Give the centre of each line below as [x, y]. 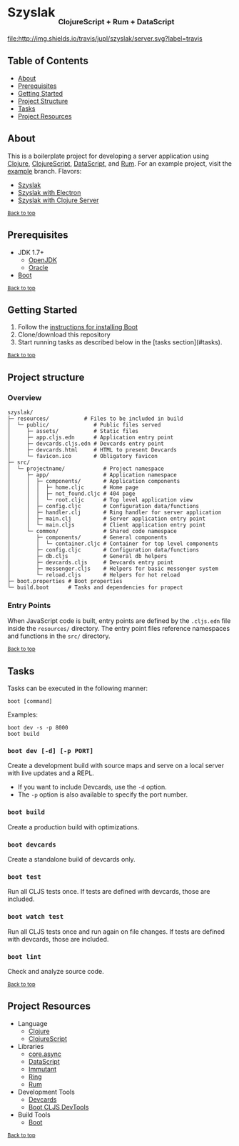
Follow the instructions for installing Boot [77, 327]
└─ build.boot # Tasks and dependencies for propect [95, 587]
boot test [24, 877]
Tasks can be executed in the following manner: [78, 688]
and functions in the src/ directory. [59, 636]
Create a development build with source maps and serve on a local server [116, 766]
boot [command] [30, 702]
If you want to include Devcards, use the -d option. [92, 787]
